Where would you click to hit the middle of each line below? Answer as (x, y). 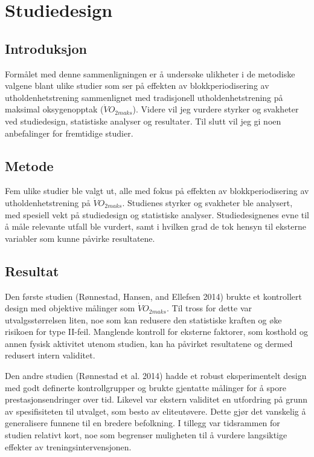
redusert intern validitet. (50, 355)
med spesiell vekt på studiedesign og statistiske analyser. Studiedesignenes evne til (157, 214)
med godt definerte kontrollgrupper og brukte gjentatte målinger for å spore (146, 387)
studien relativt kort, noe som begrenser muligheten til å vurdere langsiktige (146, 435)
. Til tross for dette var (209, 308)
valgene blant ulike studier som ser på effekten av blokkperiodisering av (137, 86)
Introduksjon (46, 48)
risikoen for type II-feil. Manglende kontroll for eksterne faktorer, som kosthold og (156, 332)
